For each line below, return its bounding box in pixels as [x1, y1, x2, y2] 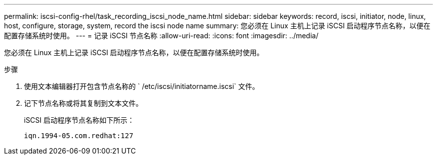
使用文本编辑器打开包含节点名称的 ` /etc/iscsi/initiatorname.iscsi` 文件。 [24, 82, 259, 90]
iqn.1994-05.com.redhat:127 [24, 132, 134, 140]
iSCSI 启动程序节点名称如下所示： [24, 116, 135, 124]
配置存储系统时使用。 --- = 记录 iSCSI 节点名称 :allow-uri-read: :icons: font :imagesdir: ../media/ [4, 31, 319, 40]
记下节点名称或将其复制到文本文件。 [24, 99, 143, 107]
